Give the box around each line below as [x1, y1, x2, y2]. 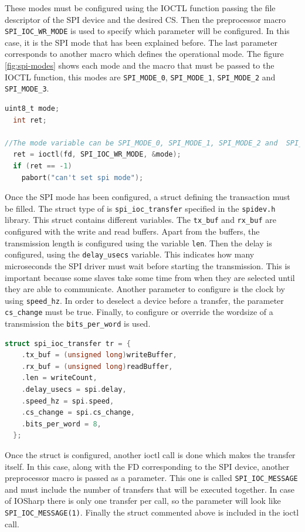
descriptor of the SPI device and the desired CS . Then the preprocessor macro [5, 13, 286, 25]
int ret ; [13, 116, 47, 124]
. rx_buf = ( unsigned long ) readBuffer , [21, 362, 173, 371]
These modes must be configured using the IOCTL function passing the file [5, 2, 276, 13]
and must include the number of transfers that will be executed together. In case [5, 483, 294, 495]
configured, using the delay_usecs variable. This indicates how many [5, 248, 255, 260]
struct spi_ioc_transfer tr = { [5, 339, 131, 348]
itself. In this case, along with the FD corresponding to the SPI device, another [5, 460, 290, 472]
